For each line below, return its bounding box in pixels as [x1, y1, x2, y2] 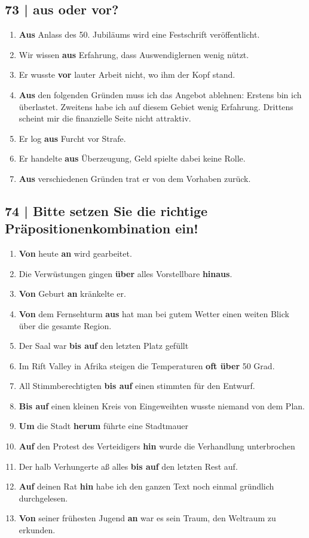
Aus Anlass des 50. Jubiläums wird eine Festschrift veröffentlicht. [19, 28, 260, 41]
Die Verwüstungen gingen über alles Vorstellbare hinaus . [19, 267, 232, 279]
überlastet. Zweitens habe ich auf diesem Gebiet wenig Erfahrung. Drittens [19, 100, 293, 113]
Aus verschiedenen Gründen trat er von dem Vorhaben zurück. [19, 172, 251, 184]
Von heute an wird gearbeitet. [19, 247, 132, 260]
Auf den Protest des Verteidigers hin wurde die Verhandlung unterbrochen [19, 440, 295, 452]
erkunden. [19, 524, 56, 536]
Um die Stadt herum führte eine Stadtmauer [19, 420, 188, 432]
